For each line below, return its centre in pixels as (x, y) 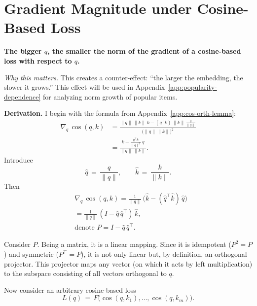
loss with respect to (38, 60)
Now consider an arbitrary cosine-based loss (70, 289)
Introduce (18, 159)
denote (85, 228)
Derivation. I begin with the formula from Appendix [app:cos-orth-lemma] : (120, 113)
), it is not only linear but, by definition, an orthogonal (164, 254)
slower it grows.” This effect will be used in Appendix (85, 87)
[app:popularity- (193, 87)
